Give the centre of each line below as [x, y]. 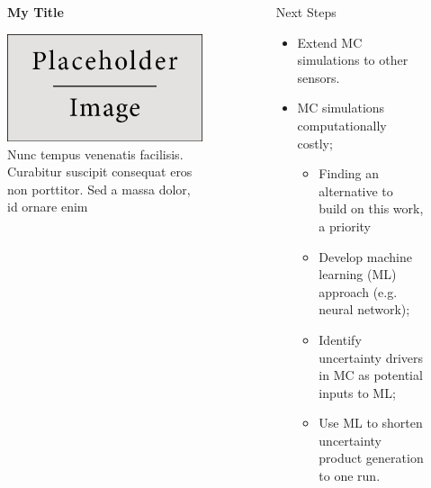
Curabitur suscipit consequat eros [100, 172]
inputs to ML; [357, 392]
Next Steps [306, 12]
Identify [340, 339]
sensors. [319, 77]
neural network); [364, 309]
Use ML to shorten [371, 423]
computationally [342, 125]
